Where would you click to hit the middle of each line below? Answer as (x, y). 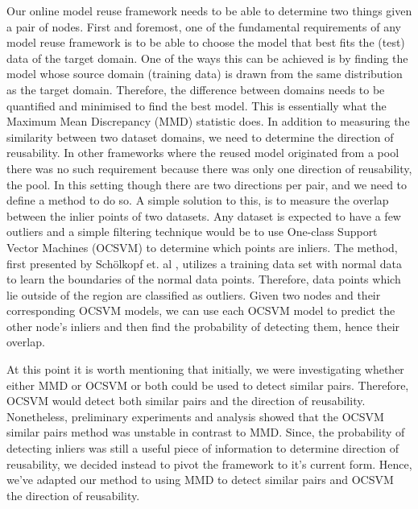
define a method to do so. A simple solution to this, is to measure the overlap (198, 200)
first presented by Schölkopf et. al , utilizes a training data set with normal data (204, 263)
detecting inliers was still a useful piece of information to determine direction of (203, 448)
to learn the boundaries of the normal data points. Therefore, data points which (204, 279)
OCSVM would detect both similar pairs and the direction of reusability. (186, 401)
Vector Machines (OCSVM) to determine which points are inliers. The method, (202, 247)
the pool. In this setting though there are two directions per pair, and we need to (207, 184)
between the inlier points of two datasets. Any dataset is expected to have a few (204, 215)
